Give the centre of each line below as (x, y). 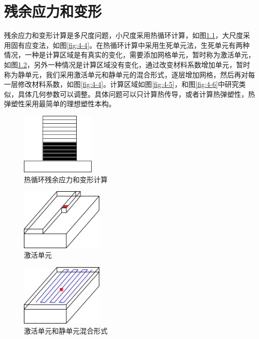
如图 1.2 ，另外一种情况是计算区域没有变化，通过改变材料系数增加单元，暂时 (127, 64)
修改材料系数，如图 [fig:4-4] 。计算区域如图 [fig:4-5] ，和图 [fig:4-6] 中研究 (128, 84)
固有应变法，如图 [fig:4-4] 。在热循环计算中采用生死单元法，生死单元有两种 (130, 45)
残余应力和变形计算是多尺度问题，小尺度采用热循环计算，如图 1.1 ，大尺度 (124, 35)
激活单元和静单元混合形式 (66, 330)
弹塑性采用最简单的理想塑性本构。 (60, 104)
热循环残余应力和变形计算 (66, 179)
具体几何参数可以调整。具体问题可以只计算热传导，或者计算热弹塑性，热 (136, 94)
